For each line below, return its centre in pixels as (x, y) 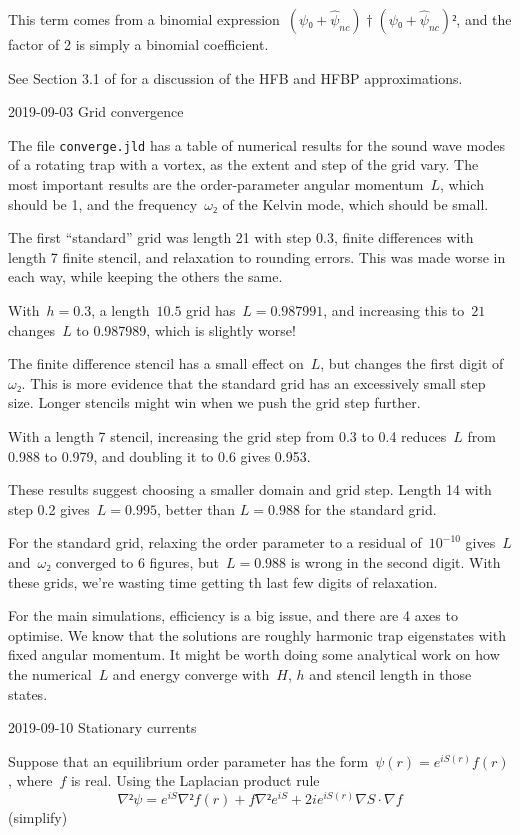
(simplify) (38, 816)
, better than (196, 508)
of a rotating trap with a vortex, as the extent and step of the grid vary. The (243, 164)
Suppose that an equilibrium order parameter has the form (188, 760)
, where (30, 780)
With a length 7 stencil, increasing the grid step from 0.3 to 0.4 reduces (227, 435)
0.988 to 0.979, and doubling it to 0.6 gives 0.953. (159, 455)
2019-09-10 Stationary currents (102, 727)
